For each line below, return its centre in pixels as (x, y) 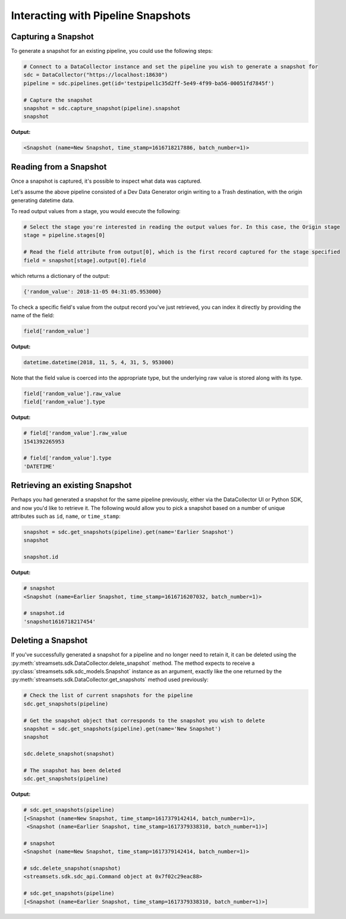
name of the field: (33, 315)
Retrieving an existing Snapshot (71, 485)
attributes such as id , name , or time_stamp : (66, 516)
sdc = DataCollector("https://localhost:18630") (96, 75)
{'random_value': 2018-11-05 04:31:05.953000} (92, 291)
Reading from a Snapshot (59, 167)
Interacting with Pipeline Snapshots (101, 15)
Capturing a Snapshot (53, 37)
